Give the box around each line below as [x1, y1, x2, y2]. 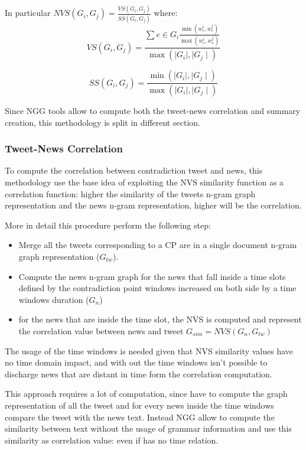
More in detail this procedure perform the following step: [5, 219, 211, 231]
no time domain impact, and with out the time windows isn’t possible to [5, 356, 268, 369]
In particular [5, 6, 51, 19]
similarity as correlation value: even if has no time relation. [5, 433, 219, 446]
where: [154, 6, 178, 19]
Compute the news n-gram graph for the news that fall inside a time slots [18, 270, 286, 282]
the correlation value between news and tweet [18, 324, 184, 337]
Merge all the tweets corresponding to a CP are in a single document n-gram [18, 239, 297, 251]
